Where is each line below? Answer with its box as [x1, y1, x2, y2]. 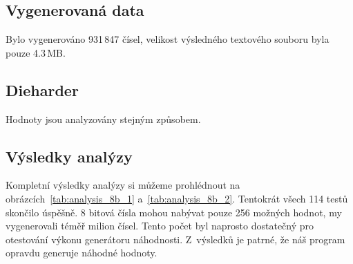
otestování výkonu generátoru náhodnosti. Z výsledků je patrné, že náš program [6, 232, 345, 246]
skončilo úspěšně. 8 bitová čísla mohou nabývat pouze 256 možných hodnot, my [6, 205, 342, 219]
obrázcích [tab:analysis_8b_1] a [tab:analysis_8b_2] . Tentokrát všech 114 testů [6, 191, 348, 205]
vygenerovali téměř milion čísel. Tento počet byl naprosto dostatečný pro [6, 218, 314, 233]
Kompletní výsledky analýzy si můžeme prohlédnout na [6, 178, 240, 192]
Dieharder [6, 79, 79, 100]
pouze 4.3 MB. [6, 45, 66, 59]
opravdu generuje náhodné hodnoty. [6, 245, 158, 260]
